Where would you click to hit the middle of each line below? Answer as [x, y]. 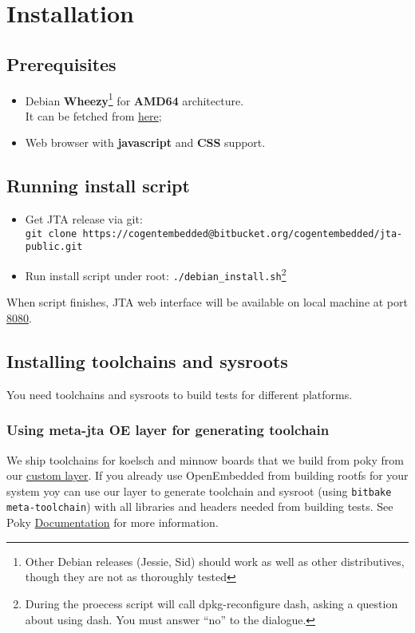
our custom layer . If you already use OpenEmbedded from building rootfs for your [207, 475]
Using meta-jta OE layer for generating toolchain [168, 430]
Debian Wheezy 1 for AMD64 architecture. [134, 99]
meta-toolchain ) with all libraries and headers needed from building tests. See [200, 506]
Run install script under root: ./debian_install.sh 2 [156, 274]
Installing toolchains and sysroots [147, 361]
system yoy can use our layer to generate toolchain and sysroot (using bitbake [199, 491]
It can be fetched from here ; [93, 115]
